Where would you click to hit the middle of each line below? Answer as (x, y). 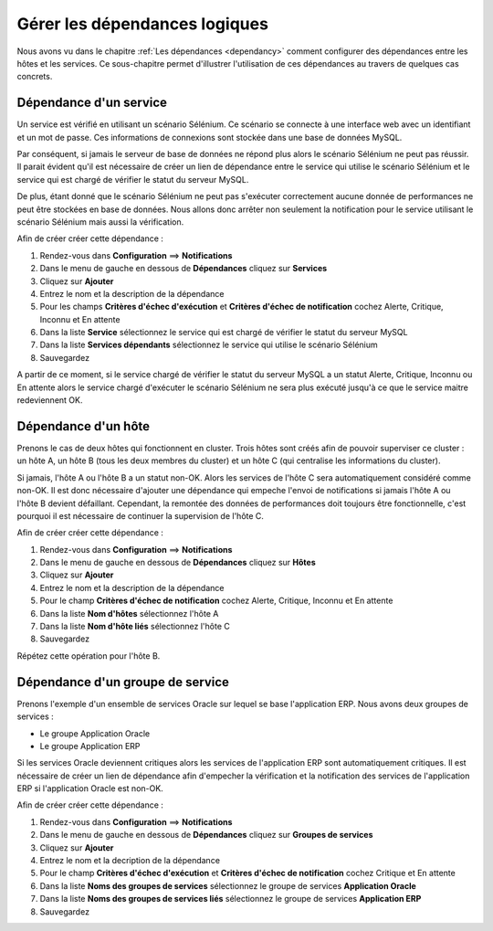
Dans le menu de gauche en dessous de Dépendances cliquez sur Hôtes (178, 563)
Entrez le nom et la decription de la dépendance (130, 861)
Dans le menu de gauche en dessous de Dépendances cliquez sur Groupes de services (206, 835)
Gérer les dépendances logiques (143, 24)
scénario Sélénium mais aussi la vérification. (100, 222)
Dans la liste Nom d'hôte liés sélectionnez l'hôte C (135, 627)
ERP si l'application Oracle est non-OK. (90, 788)
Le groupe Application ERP (90, 746)
